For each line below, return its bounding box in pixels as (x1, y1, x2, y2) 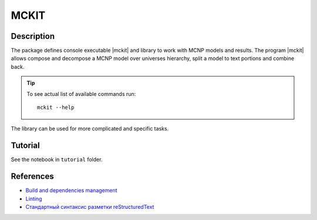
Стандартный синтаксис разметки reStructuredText (25, 204, 154, 210)
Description (11, 31, 55, 41)
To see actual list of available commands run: (26, 90, 136, 97)
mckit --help (37, 104, 75, 111)
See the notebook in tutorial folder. (11, 156, 103, 163)
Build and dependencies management (25, 187, 117, 194)
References (11, 171, 54, 182)
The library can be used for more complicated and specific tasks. (11, 125, 169, 132)
